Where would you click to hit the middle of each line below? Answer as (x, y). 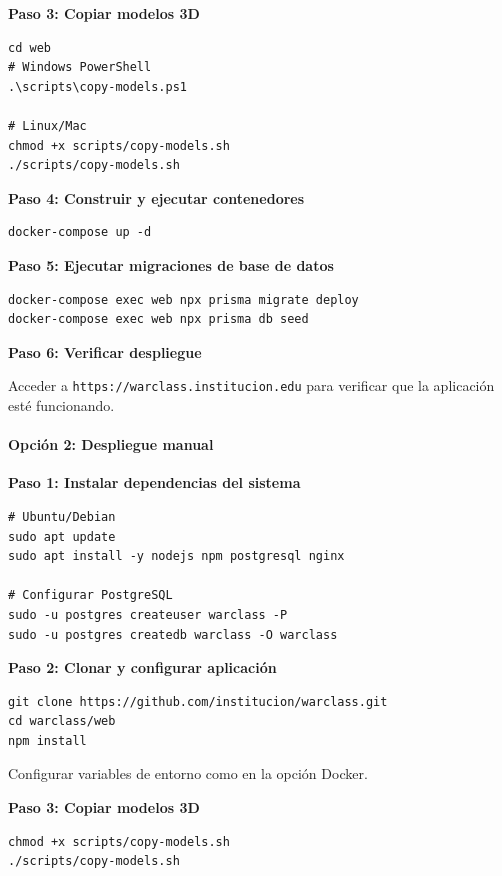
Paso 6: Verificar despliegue (105, 351)
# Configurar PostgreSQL (90, 595)
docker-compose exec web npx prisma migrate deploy (183, 299)
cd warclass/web (62, 721)
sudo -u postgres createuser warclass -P (148, 614)
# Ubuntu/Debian (62, 516)
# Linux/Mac (47, 125)
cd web (29, 47)
